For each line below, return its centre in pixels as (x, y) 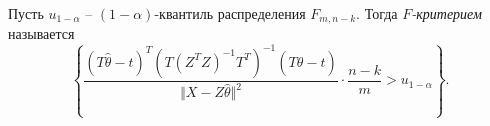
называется (41, 33)
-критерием (446, 13)
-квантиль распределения (230, 13)
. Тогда (377, 13)
